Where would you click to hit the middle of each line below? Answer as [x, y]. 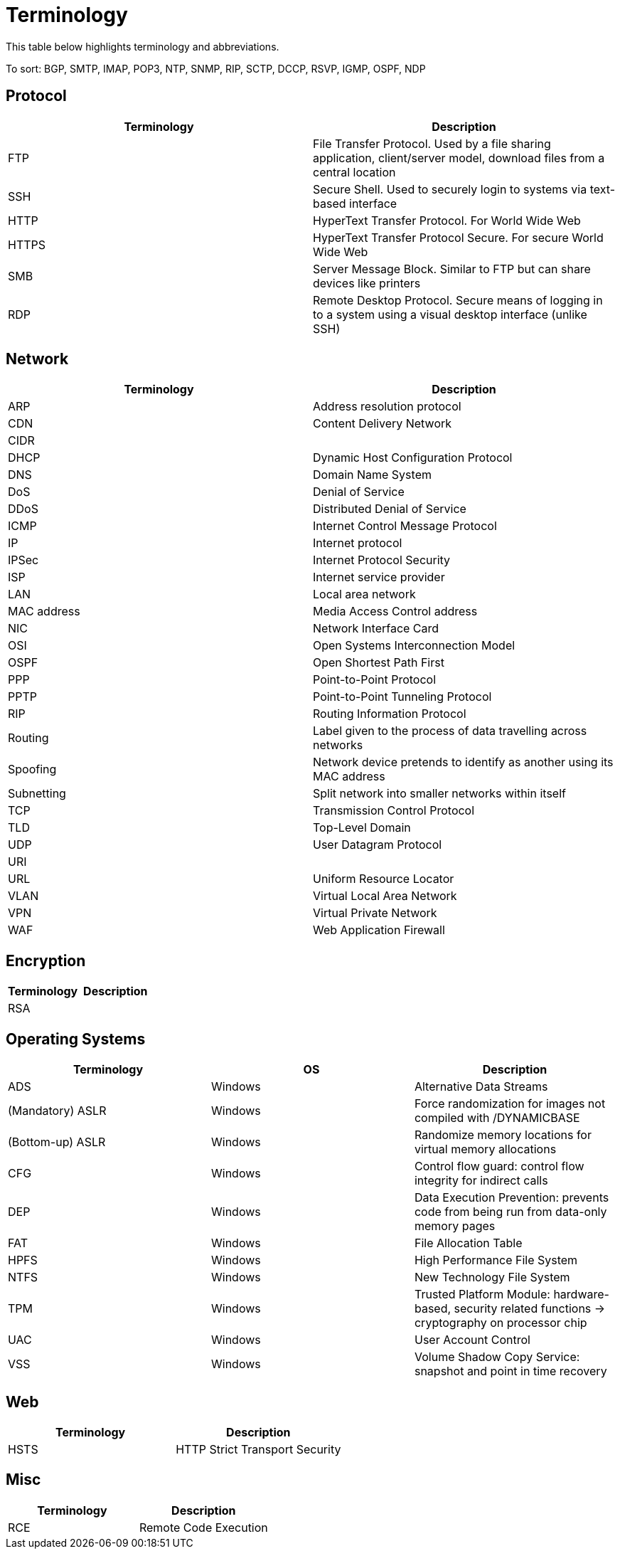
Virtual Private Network [375, 913]
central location [354, 172]
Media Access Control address [395, 612]
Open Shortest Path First [379, 663]
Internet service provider [379, 577]
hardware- [581, 1295]
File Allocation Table [468, 1243]
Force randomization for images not [510, 1104]
